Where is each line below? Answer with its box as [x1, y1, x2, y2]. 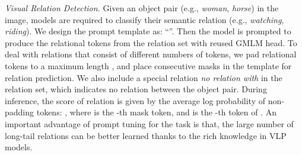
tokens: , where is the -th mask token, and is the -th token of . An [36, 106, 277, 118]
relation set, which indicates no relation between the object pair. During [5, 83, 267, 95]
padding [5, 106, 34, 118]
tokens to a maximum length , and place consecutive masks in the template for [5, 59, 292, 72]
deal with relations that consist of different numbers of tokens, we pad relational [5, 48, 297, 60]
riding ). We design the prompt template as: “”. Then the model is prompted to [5, 25, 291, 37]
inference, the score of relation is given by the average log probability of [5, 94, 266, 106]
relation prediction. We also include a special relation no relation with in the [5, 71, 282, 83]
